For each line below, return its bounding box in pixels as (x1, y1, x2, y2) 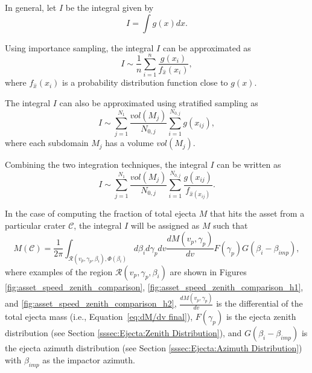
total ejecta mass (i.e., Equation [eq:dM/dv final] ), (5, 310, 193, 323)
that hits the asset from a (209, 207, 305, 220)
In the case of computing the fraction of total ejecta (5, 207, 197, 220)
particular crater (5, 218, 66, 231)
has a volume (105, 136, 154, 149)
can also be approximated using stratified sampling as (59, 96, 258, 109)
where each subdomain (5, 136, 89, 149)
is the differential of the (216, 297, 303, 310)
